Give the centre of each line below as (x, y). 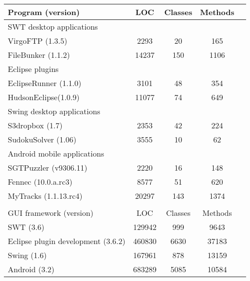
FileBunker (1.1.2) (39, 55)
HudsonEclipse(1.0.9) (44, 97)
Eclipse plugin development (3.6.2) (67, 241)
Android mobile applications (56, 153)
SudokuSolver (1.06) (42, 139)
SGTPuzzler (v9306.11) (48, 167)
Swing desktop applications (54, 111)
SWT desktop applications (53, 26)
